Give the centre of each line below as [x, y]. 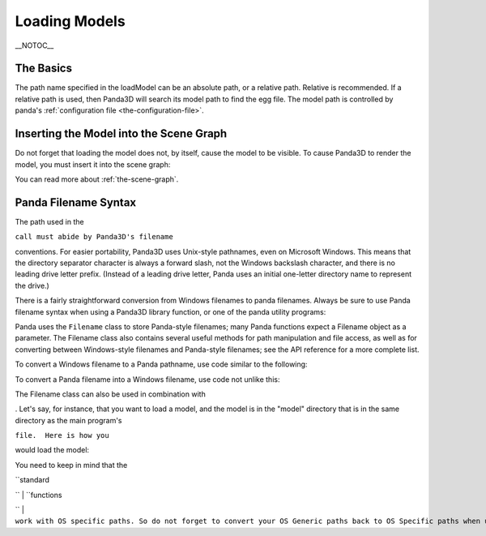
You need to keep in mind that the [71, 465]
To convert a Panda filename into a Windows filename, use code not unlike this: [147, 379]
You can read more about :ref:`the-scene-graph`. [97, 179]
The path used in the [49, 221]
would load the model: [52, 450]
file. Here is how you [62, 435]
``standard [32, 480]
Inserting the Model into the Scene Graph [121, 134]
